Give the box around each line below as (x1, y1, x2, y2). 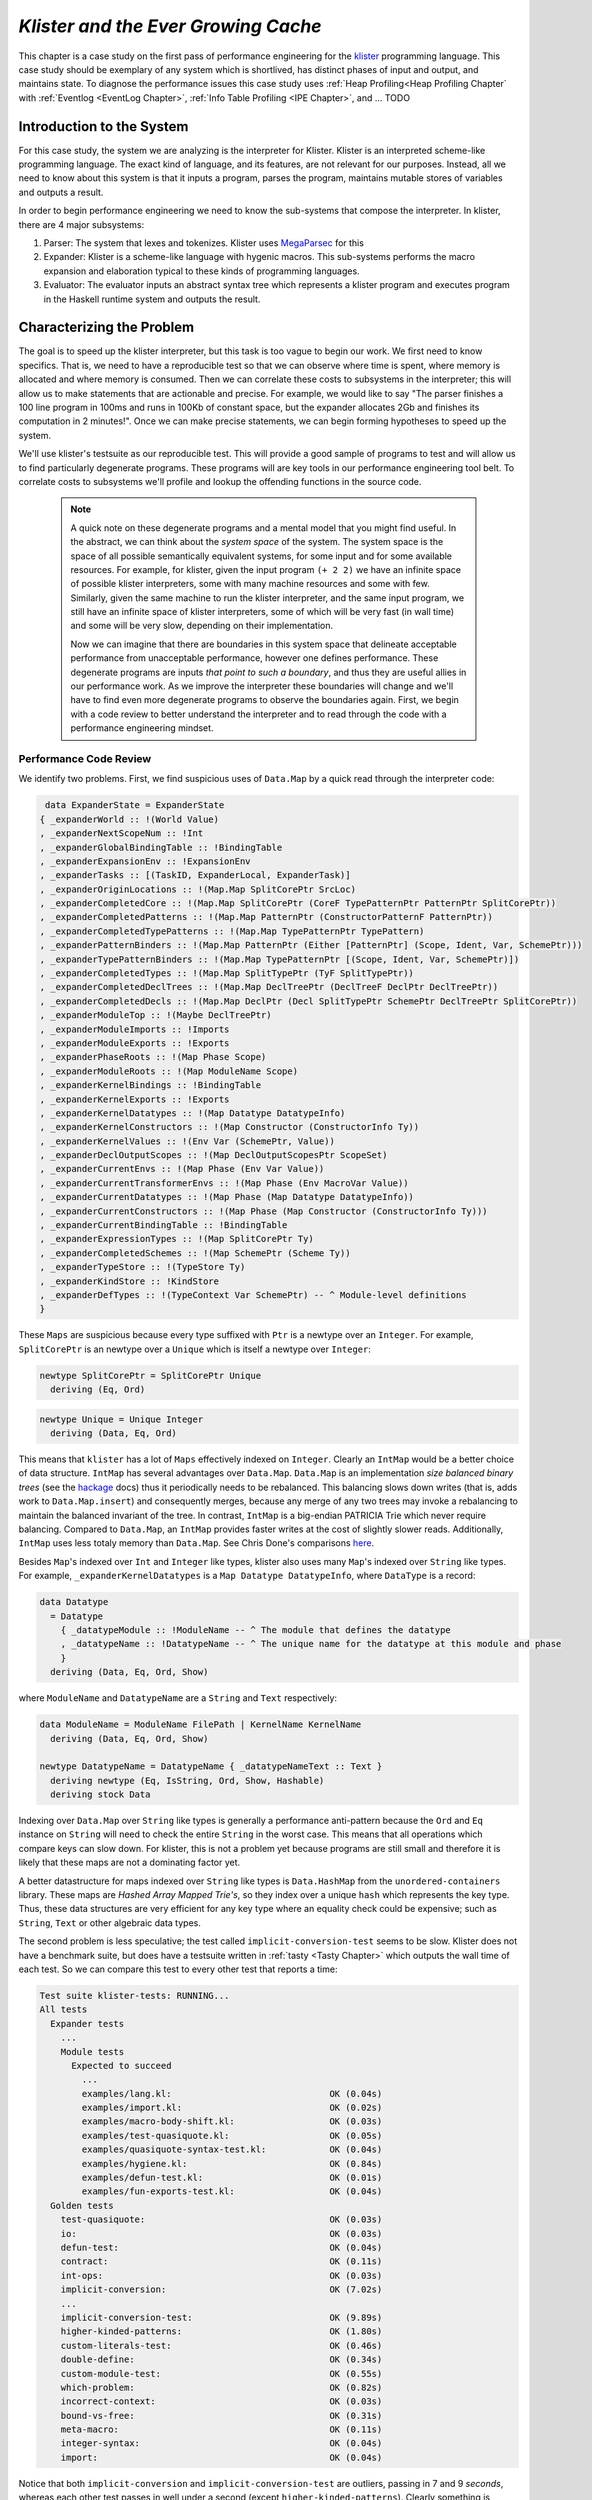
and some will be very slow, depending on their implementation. (70, 620, 334, 632)
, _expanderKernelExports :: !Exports (39, 1093, 230, 1105)
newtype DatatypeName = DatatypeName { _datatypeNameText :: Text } (39, 1761, 383, 1772)
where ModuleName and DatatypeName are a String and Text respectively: (18, 1692, 338, 1704)
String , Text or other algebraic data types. (18, 1916, 202, 1929)
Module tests (60, 2046, 125, 2057)
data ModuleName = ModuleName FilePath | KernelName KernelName (39, 1719, 362, 1730)
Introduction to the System (18, 118, 189, 135)
